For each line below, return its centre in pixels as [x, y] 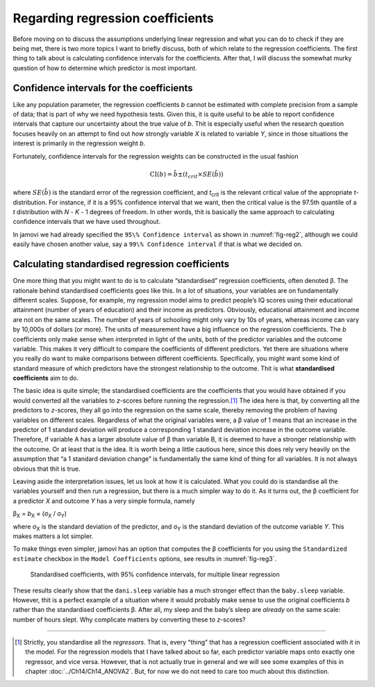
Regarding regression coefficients [114, 18]
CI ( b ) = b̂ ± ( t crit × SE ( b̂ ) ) [186, 175]
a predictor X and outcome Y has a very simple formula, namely [104, 501]
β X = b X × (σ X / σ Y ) [40, 515]
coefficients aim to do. [46, 378]
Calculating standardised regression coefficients [121, 264]
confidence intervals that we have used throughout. [87, 222]
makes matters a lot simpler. [53, 536]
